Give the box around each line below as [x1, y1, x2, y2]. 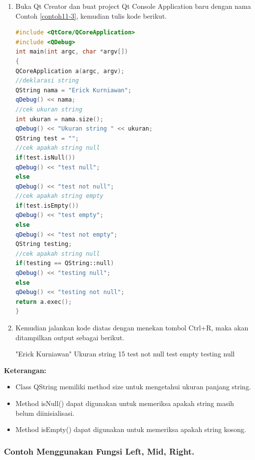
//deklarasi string [15, 77, 79, 84]
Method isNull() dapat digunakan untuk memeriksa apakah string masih [15, 398, 234, 408]
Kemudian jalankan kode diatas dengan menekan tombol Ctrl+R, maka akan [15, 323, 249, 332]
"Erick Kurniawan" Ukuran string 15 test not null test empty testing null [15, 349, 235, 359]
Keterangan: [4, 365, 47, 375]
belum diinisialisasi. [15, 407, 75, 418]
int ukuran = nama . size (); [15, 115, 103, 123]
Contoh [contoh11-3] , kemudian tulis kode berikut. [15, 10, 167, 21]
